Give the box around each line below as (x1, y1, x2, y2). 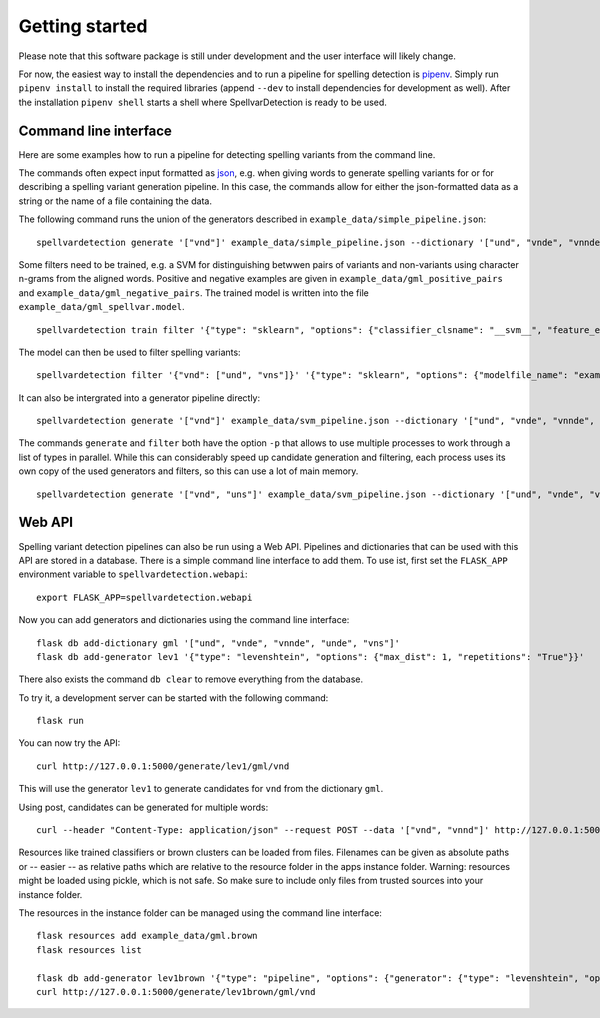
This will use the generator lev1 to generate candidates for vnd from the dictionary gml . (18, 783, 384, 795)
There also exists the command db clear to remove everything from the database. (18, 673, 364, 685)
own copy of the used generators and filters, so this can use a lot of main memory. (18, 465, 359, 477)
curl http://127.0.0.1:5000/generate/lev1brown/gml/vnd (36, 986, 316, 997)
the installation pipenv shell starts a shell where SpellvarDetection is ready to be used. (18, 96, 387, 108)
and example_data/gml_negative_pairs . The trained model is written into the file (18, 286, 369, 299)
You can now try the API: (18, 737, 121, 749)
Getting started (18, 15, 148, 37)
